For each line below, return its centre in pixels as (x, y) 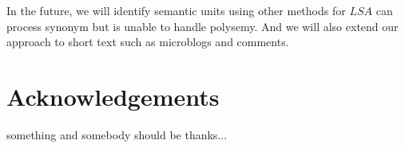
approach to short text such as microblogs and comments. (148, 42)
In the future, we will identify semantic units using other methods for (176, 10)
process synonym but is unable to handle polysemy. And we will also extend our (202, 26)
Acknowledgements (113, 96)
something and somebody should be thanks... (117, 134)
